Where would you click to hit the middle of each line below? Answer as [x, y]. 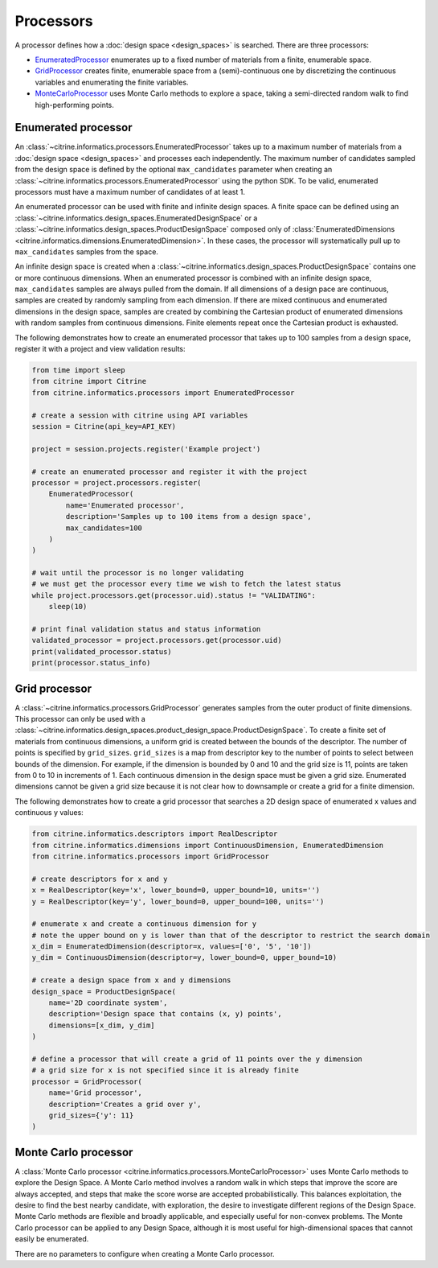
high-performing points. [74, 105]
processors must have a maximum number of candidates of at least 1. [130, 191]
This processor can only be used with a [80, 719]
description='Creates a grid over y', [125, 1104]
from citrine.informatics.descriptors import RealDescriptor [155, 834]
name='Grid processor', [95, 1093]
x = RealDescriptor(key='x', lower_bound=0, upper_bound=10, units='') [176, 890]
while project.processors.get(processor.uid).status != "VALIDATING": [174, 595]
